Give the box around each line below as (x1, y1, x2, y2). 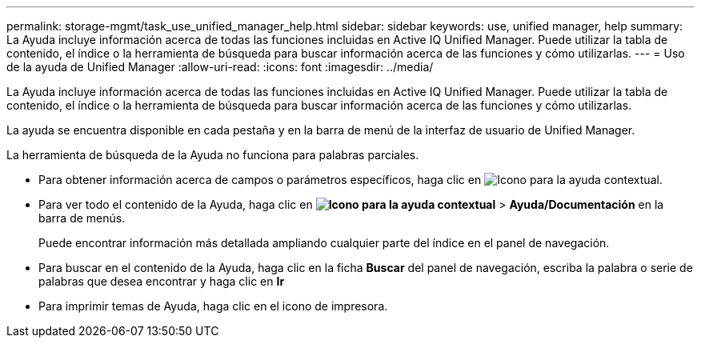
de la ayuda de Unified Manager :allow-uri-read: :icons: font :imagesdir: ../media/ (6, 60, 434, 74)
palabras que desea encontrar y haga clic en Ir (38, 274, 285, 288)
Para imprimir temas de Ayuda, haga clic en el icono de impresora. (38, 299, 388, 313)
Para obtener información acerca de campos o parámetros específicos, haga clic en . (38, 173, 663, 186)
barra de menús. (38, 211, 126, 225)
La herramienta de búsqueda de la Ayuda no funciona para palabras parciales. (6, 148, 419, 162)
